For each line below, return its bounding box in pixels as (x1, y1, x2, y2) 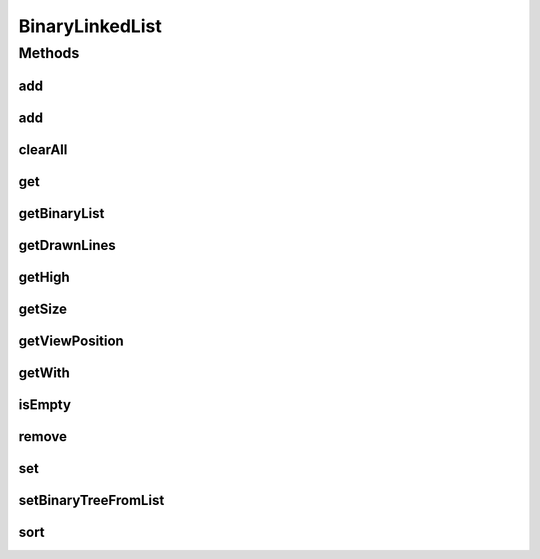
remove (18, 428, 67, 445)
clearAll (18, 141, 68, 158)
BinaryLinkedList (18, 15, 162, 37)
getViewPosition (18, 332, 124, 349)
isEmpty (18, 396, 72, 413)
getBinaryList (18, 205, 105, 222)
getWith (18, 364, 70, 381)
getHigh (18, 268, 70, 285)
